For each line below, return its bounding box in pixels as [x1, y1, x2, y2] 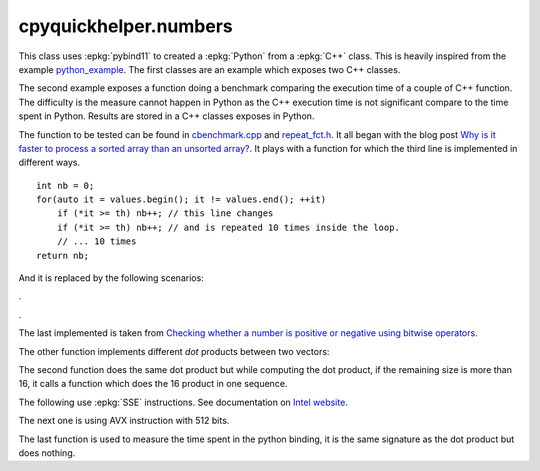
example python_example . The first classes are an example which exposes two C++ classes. [18, 63, 401, 75]
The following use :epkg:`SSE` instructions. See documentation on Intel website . [18, 396, 349, 408]
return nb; [36, 250, 90, 261]
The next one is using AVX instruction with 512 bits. [18, 415, 230, 427]
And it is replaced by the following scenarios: [18, 272, 204, 284]
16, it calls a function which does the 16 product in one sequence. [18, 378, 288, 390]
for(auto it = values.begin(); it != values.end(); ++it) [36, 194, 327, 205]
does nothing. [18, 446, 76, 459]
